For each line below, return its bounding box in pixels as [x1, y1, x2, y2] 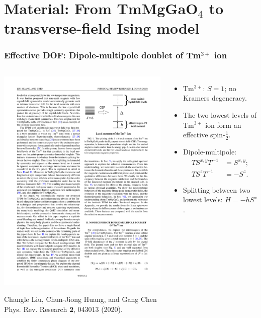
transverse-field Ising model [4, 18, 200, 38]
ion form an [205, 119, 241, 130]
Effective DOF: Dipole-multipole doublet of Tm [4, 49, 201, 61]
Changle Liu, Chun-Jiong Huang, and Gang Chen [4, 294, 157, 304]
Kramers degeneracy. [183, 93, 247, 103]
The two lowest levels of [183, 109, 256, 120]
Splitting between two [183, 184, 250, 195]
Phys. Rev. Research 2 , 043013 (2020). [4, 303, 123, 314]
